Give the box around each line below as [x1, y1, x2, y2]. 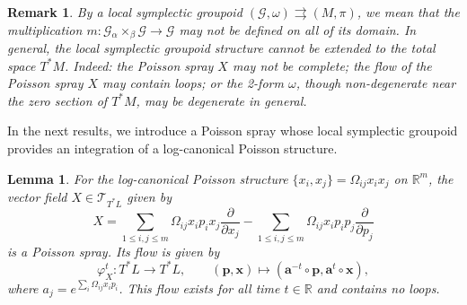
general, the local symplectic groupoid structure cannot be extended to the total [7, 39, 436, 57]
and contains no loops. [316, 278, 440, 297]
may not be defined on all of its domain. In [179, 20, 417, 39]
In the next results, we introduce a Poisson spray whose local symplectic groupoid [7, 121, 458, 140]
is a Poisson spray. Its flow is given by [7, 241, 220, 260]
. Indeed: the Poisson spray [64, 56, 214, 74]
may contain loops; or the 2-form [102, 74, 284, 92]
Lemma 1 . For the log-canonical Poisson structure [7, 169, 288, 187]
